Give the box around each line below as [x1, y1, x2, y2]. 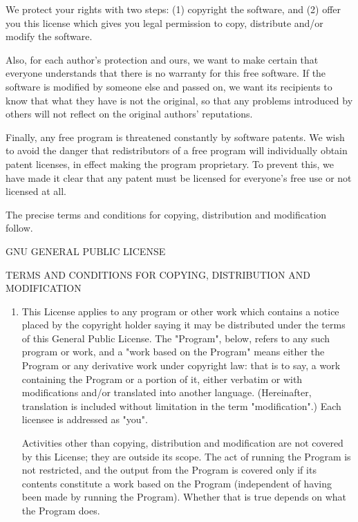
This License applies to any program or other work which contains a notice [21, 304, 339, 318]
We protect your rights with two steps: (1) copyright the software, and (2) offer [6, 2, 341, 16]
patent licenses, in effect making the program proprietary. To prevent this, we [6, 156, 334, 171]
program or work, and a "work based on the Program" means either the [21, 344, 325, 359]
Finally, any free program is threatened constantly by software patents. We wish [6, 129, 345, 144]
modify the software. [6, 29, 93, 44]
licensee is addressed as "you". [21, 412, 148, 427]
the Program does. [21, 503, 100, 517]
